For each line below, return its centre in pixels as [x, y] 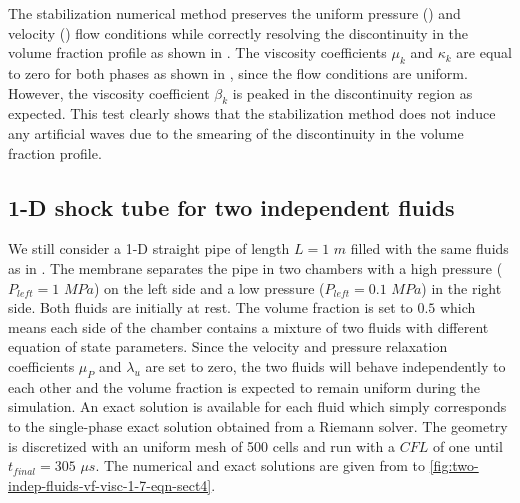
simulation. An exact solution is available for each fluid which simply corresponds [257, 406]
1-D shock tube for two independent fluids [231, 206]
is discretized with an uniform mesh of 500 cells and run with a [201, 445]
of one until [467, 445]
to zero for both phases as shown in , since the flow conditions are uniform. [238, 72]
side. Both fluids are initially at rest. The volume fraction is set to [210, 307]
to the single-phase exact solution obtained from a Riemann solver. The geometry [258, 425]
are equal [484, 52]
